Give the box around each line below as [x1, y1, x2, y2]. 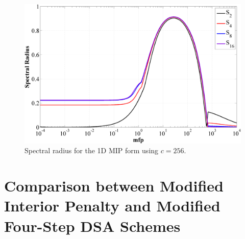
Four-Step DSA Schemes [4, 215, 181, 236]
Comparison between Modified [4, 175, 224, 196]
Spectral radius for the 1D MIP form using [24, 145, 159, 156]
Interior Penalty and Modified [4, 195, 220, 216]
